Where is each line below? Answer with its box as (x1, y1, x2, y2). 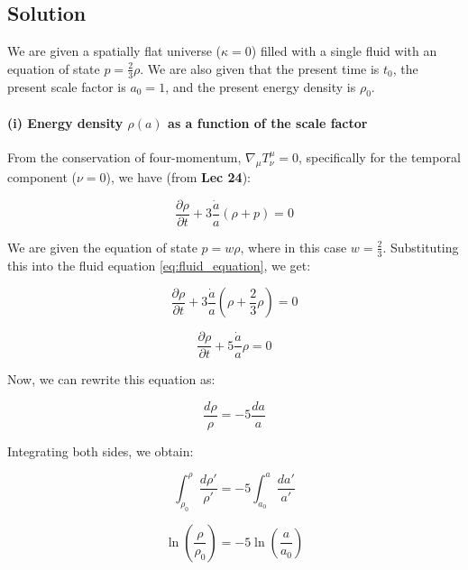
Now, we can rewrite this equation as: (7, 370, 216, 389)
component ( (7, 168, 77, 187)
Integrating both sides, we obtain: (7, 441, 194, 460)
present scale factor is (7, 77, 126, 96)
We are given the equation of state (7, 237, 197, 256)
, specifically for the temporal (298, 148, 461, 167)
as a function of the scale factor (168, 114, 368, 133)
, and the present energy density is (165, 77, 356, 96)
